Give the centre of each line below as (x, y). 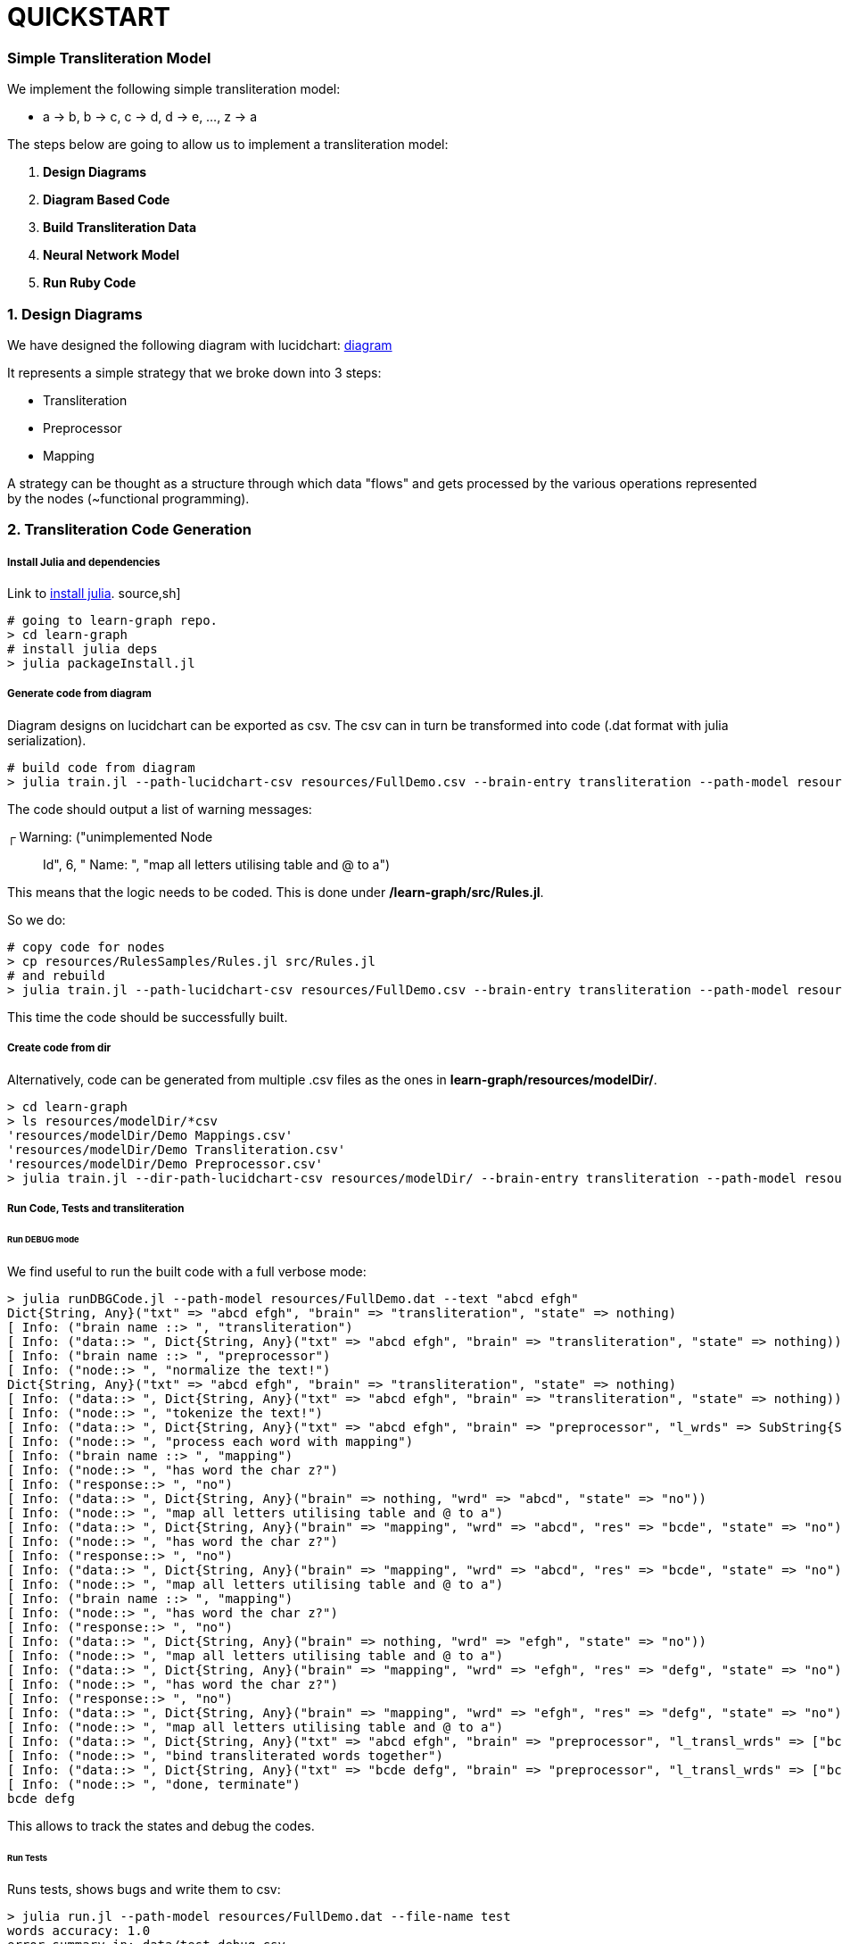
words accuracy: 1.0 (79, 1931)
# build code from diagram (101, 767)
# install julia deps (83, 649)
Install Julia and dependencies (84, 562)
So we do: (37, 919)
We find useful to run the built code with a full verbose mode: (187, 1271)
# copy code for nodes (87, 947)
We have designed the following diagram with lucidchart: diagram (200, 345)
